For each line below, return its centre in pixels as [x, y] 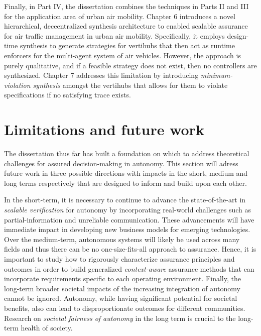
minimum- [217, 75]
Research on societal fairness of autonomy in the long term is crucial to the [120, 318]
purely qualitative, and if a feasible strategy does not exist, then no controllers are [130, 65]
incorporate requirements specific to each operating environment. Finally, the [122, 278]
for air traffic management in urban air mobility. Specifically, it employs [114, 35]
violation [17, 85]
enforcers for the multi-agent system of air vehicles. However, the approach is [122, 55]
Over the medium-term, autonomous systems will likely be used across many [122, 239]
